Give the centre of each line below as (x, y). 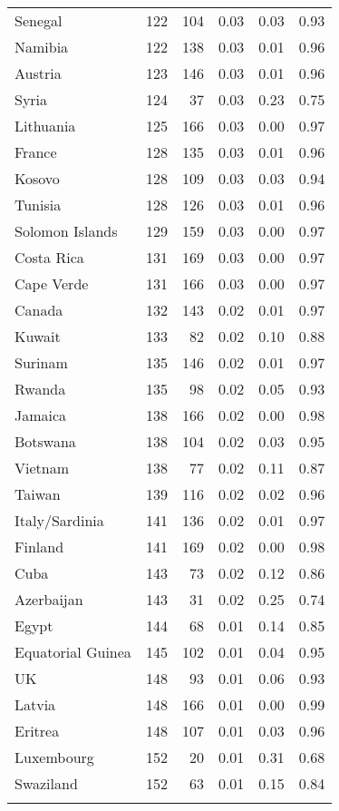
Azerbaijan (49, 599)
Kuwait (38, 336)
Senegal (39, 20)
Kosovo (37, 178)
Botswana (45, 441)
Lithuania (45, 126)
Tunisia (38, 205)
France (36, 152)
